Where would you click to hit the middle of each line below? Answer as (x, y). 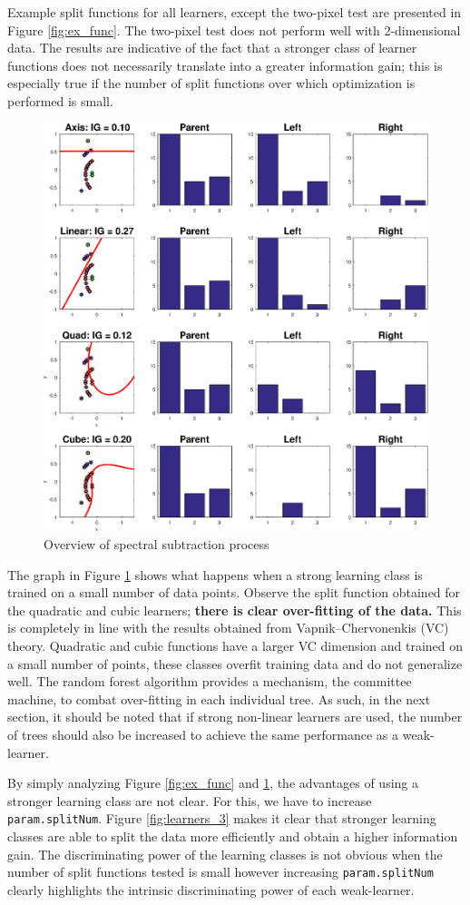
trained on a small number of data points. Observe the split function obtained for (234, 592)
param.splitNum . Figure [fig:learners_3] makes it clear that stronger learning (222, 818)
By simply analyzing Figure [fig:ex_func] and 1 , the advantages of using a (213, 783)
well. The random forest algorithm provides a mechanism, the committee (210, 681)
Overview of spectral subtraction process (157, 544)
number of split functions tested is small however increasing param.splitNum (220, 872)
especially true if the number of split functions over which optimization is (211, 83)
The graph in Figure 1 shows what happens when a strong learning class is (215, 574)
